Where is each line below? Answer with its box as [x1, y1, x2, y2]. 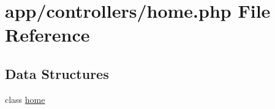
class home [5, 92, 45, 105]
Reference [5, 22, 90, 47]
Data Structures [5, 64, 109, 83]
